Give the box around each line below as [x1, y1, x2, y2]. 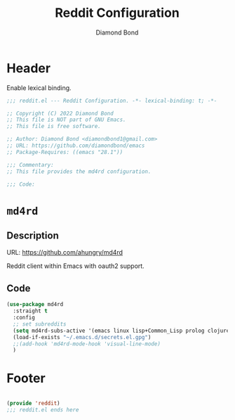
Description [6, 230, 59, 242]
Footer [6, 371, 46, 386]
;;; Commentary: [6, 161, 54, 168]
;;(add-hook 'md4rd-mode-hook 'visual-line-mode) [13, 340, 161, 348]
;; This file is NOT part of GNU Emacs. [6, 116, 127, 124]
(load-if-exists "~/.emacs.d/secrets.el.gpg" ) [13, 333, 152, 341]
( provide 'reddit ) [6, 400, 60, 407]
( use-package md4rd [6, 301, 64, 308]
